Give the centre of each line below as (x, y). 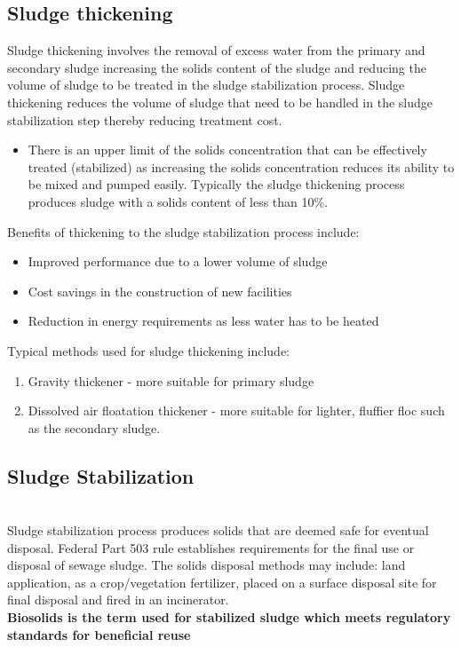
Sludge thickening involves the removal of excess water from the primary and (216, 50)
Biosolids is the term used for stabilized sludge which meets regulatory (229, 617)
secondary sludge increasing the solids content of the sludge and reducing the (217, 67)
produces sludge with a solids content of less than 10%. (178, 201)
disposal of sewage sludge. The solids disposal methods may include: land (207, 565)
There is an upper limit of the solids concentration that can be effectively (227, 150)
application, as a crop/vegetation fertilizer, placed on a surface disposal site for (222, 582)
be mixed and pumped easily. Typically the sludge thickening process (216, 184)
